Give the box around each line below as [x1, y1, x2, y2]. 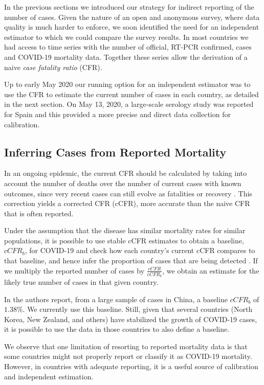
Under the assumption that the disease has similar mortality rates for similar [4, 225, 246, 236]
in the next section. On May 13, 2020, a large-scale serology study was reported [4, 99, 254, 109]
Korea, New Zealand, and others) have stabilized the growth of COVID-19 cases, [4, 313, 257, 324]
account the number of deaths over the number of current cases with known [4, 177, 241, 188]
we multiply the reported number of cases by [4, 265, 145, 276]
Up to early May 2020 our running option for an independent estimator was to [4, 79, 251, 89]
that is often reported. [4, 208, 74, 218]
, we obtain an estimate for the [162, 265, 259, 276]
